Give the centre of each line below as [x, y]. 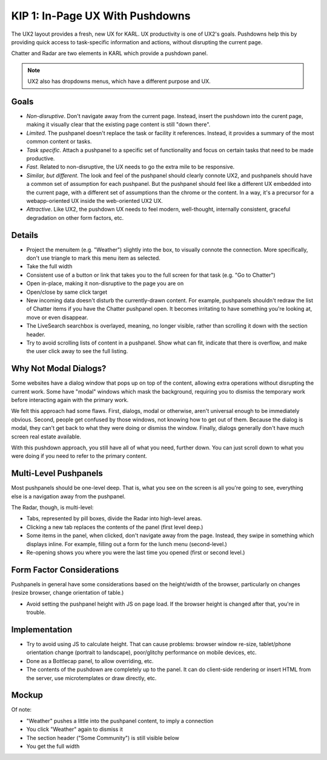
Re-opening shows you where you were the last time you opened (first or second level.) [136, 552]
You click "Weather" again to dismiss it [75, 729]
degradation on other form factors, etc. [75, 217]
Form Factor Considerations [65, 570]
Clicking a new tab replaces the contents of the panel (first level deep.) [115, 527]
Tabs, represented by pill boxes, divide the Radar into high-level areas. [114, 518]
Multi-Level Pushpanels [57, 473]
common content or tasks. [59, 142]
